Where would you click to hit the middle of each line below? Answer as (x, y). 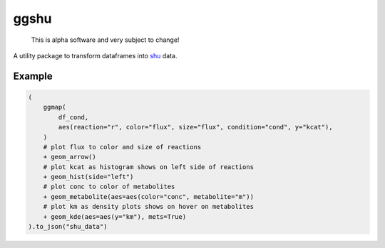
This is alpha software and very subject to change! (105, 40)
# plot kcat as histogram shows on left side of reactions (149, 167)
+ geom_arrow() (70, 157)
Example (33, 76)
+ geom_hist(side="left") (88, 177)
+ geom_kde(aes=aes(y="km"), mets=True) (115, 216)
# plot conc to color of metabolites (109, 187)
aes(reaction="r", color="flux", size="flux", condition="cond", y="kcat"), (195, 127)
